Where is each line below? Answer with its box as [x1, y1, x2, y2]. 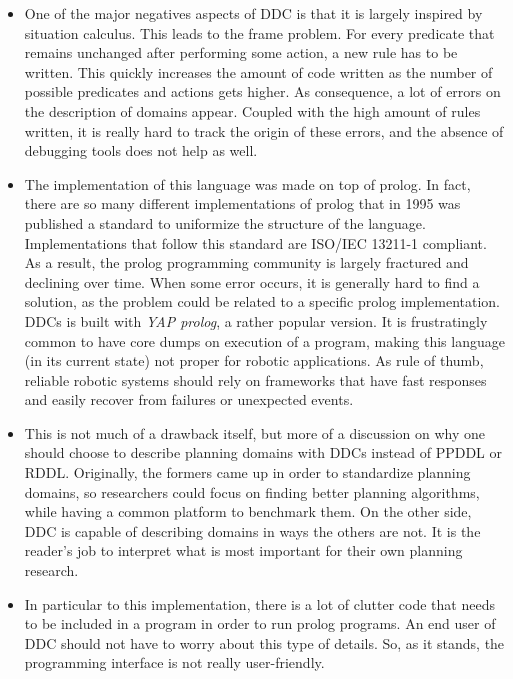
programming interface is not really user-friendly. [24, 652, 325, 673]
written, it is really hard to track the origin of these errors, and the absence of [24, 120, 504, 141]
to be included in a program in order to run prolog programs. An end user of [24, 613, 496, 634]
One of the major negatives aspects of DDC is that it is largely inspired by [24, 3, 483, 23]
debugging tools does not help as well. [24, 140, 258, 161]
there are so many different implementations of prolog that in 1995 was [24, 193, 461, 214]
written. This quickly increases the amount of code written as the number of [24, 61, 493, 82]
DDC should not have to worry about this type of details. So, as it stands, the [24, 632, 505, 653]
